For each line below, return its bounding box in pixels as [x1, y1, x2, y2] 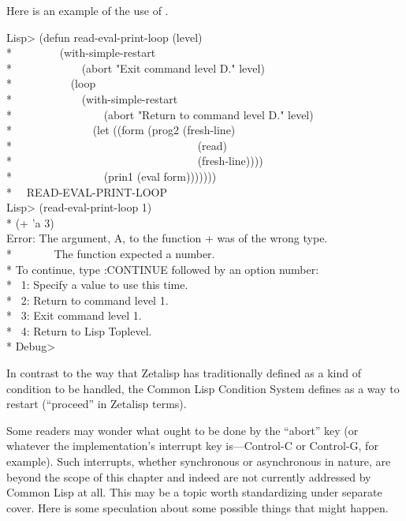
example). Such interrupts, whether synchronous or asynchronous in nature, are [6, 453, 391, 470]
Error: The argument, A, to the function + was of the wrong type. [6, 230, 328, 246]
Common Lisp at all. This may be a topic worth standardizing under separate [6, 484, 382, 500]
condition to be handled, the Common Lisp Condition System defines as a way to [6, 380, 400, 396]
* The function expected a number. [6, 245, 215, 261]
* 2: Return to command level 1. [6, 291, 169, 308]
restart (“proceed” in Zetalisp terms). [6, 395, 187, 412]
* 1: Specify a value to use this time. [6, 276, 188, 293]
